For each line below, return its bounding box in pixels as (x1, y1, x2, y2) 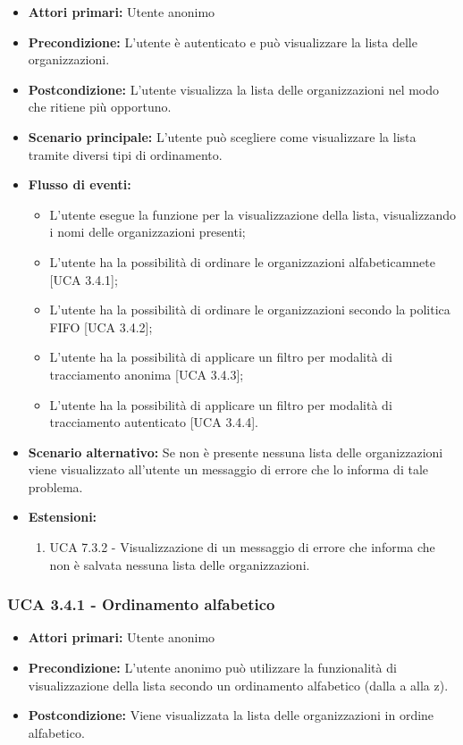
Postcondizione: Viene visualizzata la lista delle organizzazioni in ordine (28, 706, 434, 724)
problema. (28, 477, 83, 496)
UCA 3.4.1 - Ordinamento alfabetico (7, 593, 275, 615)
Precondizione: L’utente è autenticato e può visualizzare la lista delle (28, 32, 417, 51)
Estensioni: (28, 507, 97, 526)
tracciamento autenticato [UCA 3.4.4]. (49, 413, 258, 431)
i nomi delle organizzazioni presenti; (49, 222, 246, 241)
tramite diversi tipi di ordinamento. (28, 145, 223, 163)
